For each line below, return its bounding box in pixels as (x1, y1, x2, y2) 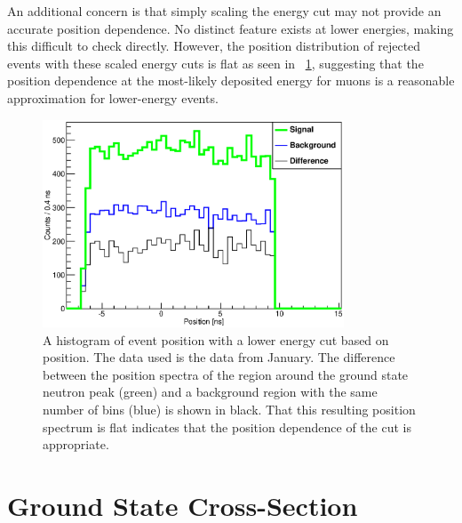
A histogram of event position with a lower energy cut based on (43, 330, 389, 349)
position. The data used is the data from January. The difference (43, 348, 395, 366)
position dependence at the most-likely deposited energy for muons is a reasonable (7, 71, 455, 90)
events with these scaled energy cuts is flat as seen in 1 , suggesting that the (7, 53, 424, 72)
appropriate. (43, 435, 109, 454)
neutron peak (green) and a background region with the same (43, 382, 378, 401)
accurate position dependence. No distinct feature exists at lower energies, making (7, 19, 454, 37)
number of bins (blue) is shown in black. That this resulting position (43, 399, 416, 418)
